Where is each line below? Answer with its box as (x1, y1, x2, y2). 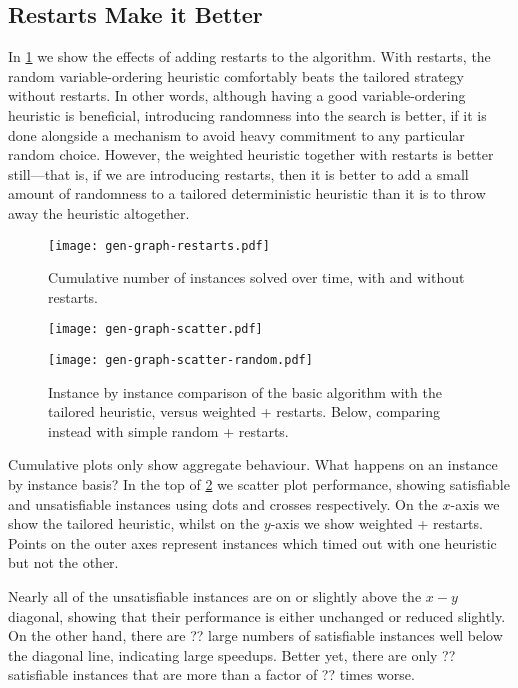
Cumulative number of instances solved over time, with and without (48, 267, 465, 288)
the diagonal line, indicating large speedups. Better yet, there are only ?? (8, 644, 456, 665)
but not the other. (8, 552, 119, 573)
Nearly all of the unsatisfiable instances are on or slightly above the (8, 586, 422, 607)
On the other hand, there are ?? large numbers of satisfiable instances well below (8, 625, 503, 646)
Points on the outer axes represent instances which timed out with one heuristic (8, 532, 497, 553)
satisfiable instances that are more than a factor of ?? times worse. (8, 664, 415, 685)
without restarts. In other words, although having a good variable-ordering (8, 85, 466, 106)
